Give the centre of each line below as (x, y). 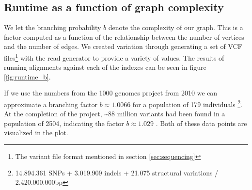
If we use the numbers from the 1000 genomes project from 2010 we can (111, 93)
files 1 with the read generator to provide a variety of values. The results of (114, 57)
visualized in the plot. (36, 133)
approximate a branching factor (51, 104)
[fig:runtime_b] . (27, 76)
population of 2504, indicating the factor (64, 123)
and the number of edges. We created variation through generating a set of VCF (123, 46)
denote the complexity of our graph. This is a (176, 27)
